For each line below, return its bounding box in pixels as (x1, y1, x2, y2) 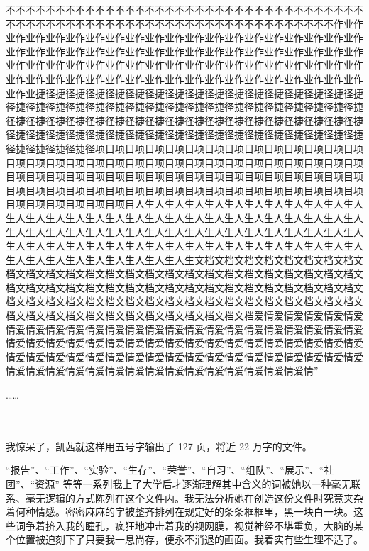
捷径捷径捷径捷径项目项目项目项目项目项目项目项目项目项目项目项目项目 (15, 140, 353, 155)
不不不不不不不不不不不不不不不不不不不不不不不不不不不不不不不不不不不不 (6, 2, 363, 16)
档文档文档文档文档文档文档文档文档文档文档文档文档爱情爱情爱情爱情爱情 (6, 308, 353, 323)
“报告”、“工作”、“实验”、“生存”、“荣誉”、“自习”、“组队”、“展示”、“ (6, 462, 324, 477)
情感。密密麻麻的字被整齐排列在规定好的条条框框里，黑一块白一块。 (35, 504, 353, 519)
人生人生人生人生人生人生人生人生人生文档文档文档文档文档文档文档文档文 (15, 252, 363, 267)
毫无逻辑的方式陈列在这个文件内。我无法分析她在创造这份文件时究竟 (25, 490, 343, 505)
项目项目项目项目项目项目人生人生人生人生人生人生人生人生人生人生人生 (15, 196, 353, 211)
